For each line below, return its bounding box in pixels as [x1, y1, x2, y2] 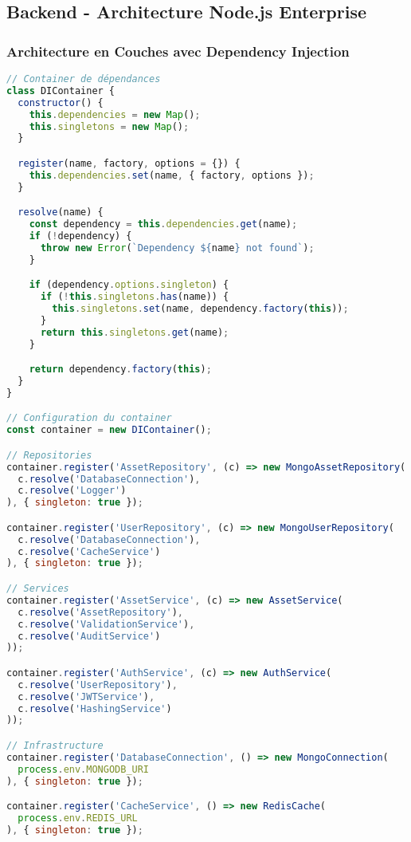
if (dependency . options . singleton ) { [29, 279, 229, 291]
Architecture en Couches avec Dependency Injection [6, 41, 350, 61]
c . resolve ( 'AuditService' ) [18, 630, 161, 642]
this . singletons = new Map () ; [29, 120, 190, 132]
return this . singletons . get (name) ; [40, 326, 229, 338]
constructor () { [18, 96, 104, 108]
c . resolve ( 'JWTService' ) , [18, 691, 155, 702]
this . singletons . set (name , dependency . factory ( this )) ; [52, 302, 349, 314]
